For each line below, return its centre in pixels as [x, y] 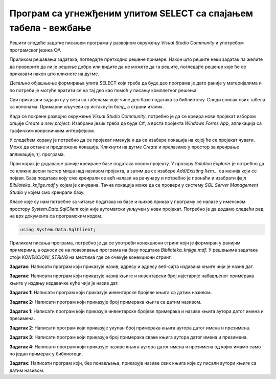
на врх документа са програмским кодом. [56, 216]
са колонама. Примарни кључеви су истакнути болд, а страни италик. [87, 107]
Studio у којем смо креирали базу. [47, 192]
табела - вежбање [50, 28]
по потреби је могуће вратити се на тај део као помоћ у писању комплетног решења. [103, 90]
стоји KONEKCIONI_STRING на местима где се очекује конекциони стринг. [91, 257]
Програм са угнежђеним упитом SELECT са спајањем [131, 13]
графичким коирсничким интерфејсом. [52, 130]
